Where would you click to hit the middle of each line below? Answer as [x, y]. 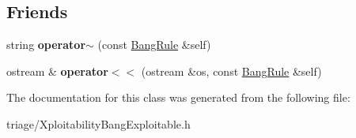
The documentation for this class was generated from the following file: [178, 97]
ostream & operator [57, 71]
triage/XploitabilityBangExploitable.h [98, 123]
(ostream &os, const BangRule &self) [231, 71]
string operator [46, 45]
